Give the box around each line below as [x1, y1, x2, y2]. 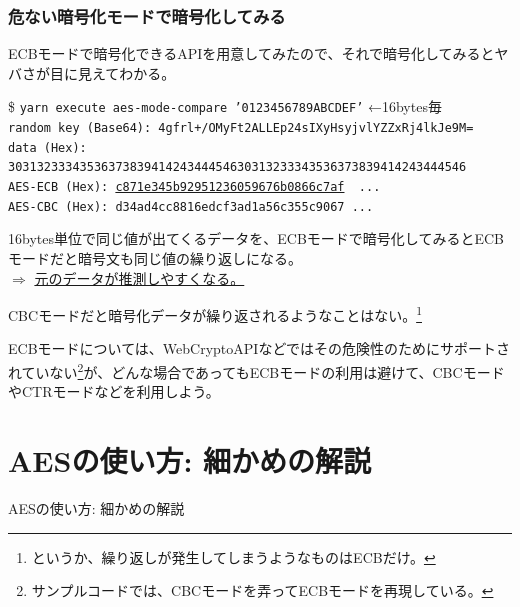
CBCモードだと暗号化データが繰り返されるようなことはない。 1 [8, 302, 422, 325]
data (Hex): [8, 140, 87, 155]
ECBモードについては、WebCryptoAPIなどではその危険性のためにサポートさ [8, 338, 511, 359]
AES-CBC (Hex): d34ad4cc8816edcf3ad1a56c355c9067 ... [8, 199, 374, 214]
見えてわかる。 [77, 62, 176, 83]
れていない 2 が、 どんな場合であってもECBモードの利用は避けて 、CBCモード [8, 358, 505, 382]
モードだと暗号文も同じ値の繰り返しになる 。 [8, 247, 302, 268]
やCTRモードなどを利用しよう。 [8, 381, 220, 402]
